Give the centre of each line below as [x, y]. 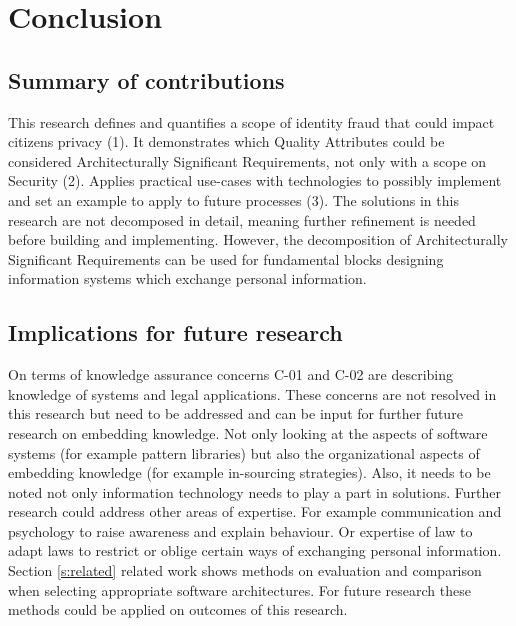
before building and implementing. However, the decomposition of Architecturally [258, 239]
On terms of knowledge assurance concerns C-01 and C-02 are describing [231, 374]
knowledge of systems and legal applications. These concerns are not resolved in [252, 393]
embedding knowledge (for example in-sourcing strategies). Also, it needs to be [249, 472]
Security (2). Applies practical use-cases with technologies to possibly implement [255, 180]
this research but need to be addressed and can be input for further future [235, 413]
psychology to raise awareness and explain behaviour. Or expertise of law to [240, 530]
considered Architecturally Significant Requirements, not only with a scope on [247, 160]
